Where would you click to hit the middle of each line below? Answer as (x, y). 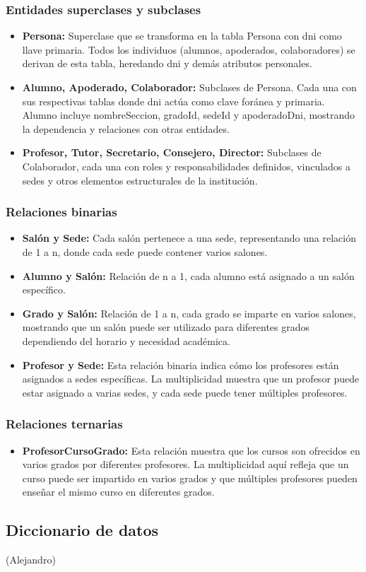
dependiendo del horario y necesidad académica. (126, 340)
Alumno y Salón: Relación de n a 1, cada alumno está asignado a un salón (188, 275)
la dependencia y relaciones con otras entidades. (126, 128)
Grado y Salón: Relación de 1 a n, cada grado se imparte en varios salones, (189, 313)
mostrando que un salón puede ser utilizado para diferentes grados (166, 327)
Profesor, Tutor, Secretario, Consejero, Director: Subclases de (172, 152)
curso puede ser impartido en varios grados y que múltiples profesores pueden (190, 478)
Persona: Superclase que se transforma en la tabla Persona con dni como (182, 36)
